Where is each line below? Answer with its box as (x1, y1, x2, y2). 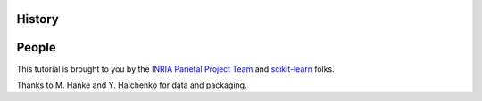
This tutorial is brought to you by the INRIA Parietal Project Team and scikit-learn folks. (16, 63, 335, 74)
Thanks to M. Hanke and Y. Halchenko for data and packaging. (16, 80, 247, 90)
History (16, 12, 60, 27)
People (16, 40, 57, 55)
